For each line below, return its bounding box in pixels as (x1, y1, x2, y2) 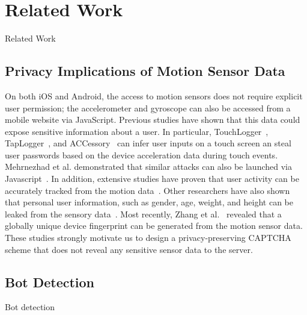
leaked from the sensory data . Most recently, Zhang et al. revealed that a (5, 207, 282, 220)
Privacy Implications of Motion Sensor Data (5, 61, 285, 80)
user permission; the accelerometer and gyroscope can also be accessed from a (5, 101, 291, 114)
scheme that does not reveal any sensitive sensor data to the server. (5, 243, 253, 255)
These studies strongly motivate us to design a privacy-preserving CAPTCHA (5, 231, 291, 244)
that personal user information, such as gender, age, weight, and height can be (5, 196, 293, 208)
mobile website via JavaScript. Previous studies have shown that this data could (5, 113, 300, 126)
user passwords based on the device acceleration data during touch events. (5, 148, 278, 161)
